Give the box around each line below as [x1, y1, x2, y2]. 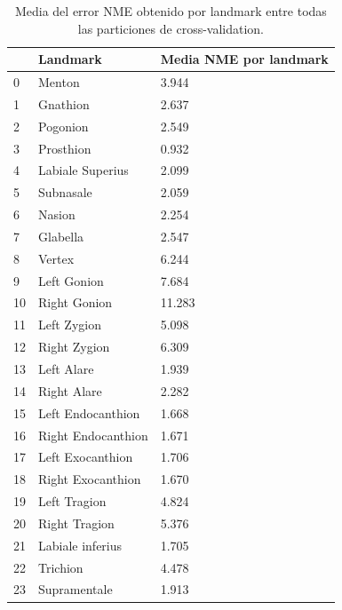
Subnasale [38, 183, 92, 202]
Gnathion [38, 94, 90, 113]
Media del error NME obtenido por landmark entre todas [14, 2, 327, 20]
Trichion [38, 558, 84, 576]
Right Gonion [38, 293, 113, 312]
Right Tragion [38, 513, 115, 532]
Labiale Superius [38, 161, 129, 179]
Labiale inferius [38, 535, 123, 554]
